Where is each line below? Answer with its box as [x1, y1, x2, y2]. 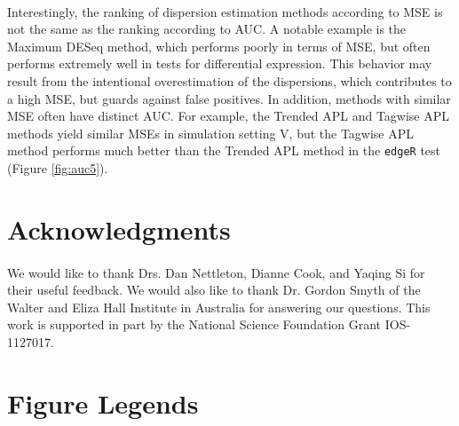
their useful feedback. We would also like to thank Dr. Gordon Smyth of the [7, 280, 421, 299]
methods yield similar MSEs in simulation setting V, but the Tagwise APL [7, 123, 415, 142]
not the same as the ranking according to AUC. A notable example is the [7, 20, 407, 38]
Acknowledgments [7, 210, 231, 247]
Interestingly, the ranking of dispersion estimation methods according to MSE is [7, 2, 443, 20]
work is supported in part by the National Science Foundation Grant [7, 315, 382, 334]
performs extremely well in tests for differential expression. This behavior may [7, 54, 432, 73]
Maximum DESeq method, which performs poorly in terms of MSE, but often [7, 36, 431, 55]
